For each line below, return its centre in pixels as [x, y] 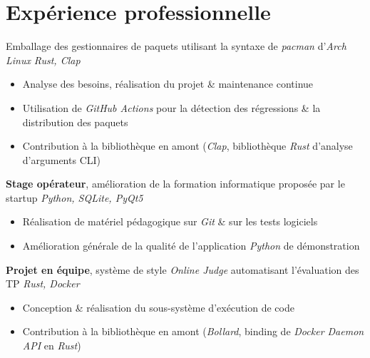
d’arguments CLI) [61, 159]
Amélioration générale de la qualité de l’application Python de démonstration [191, 246]
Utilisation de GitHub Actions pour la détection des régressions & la [171, 107]
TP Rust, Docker [43, 283]
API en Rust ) [52, 346]
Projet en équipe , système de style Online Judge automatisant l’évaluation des [183, 269]
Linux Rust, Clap [43, 60]
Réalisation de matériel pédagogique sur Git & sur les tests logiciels [170, 221]
